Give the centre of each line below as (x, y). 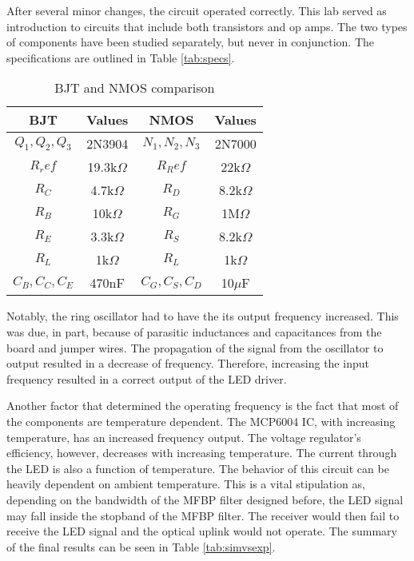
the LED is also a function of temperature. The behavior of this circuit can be (198, 468)
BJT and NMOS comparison (135, 88)
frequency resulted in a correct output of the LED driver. (147, 378)
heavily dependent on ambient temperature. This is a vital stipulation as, (186, 484)
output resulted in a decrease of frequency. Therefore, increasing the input (188, 363)
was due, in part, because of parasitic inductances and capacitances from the (194, 331)
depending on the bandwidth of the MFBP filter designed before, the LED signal (205, 499)
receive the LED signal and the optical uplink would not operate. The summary (202, 531)
